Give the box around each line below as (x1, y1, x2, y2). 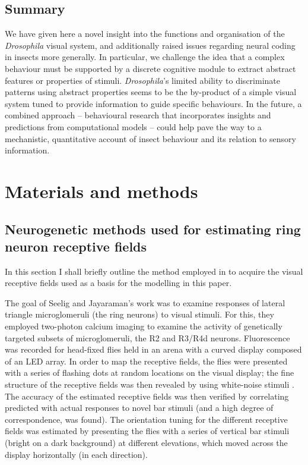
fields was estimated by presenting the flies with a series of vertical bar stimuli (5, 425, 290, 437)
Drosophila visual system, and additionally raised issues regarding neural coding (5, 39, 296, 51)
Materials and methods (5, 178, 198, 203)
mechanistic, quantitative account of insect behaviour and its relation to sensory (5, 132, 296, 144)
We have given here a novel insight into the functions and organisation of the (5, 27, 285, 40)
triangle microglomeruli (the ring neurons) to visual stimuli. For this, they (5, 308, 274, 321)
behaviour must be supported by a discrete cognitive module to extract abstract (5, 62, 296, 74)
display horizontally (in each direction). (5, 448, 148, 460)
